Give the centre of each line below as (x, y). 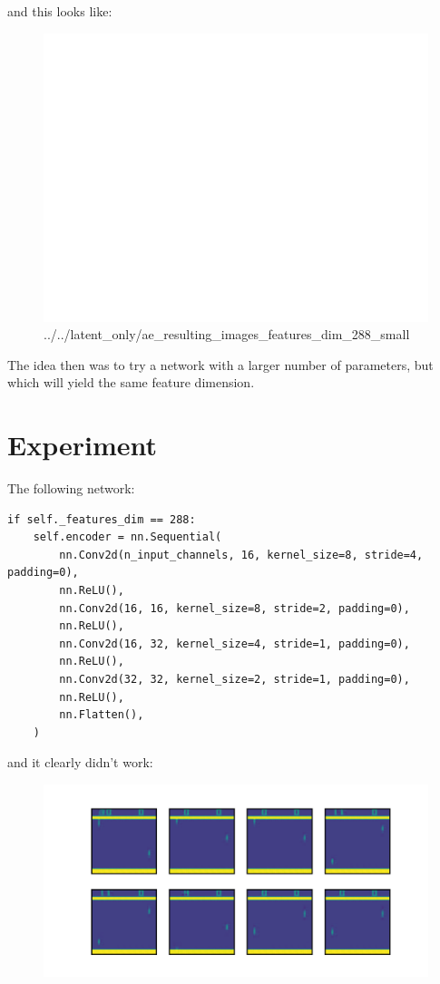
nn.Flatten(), (102, 715)
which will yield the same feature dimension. (131, 382)
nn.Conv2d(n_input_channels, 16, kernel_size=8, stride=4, (241, 555)
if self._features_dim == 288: (102, 519)
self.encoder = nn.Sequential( (127, 537)
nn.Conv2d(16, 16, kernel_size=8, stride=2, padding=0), (235, 608)
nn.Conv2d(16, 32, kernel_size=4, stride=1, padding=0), (235, 643)
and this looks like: (60, 11)
